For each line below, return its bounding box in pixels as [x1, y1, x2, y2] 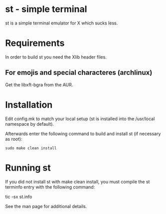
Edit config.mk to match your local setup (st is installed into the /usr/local [5, 116, 155, 122]
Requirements [5, 37, 65, 49]
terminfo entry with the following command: [5, 184, 95, 190]
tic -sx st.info [5, 194, 32, 200]
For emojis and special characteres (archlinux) [5, 68, 153, 77]
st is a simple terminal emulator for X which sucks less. [5, 20, 118, 26]
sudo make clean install [5, 146, 57, 151]
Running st [5, 162, 51, 173]
